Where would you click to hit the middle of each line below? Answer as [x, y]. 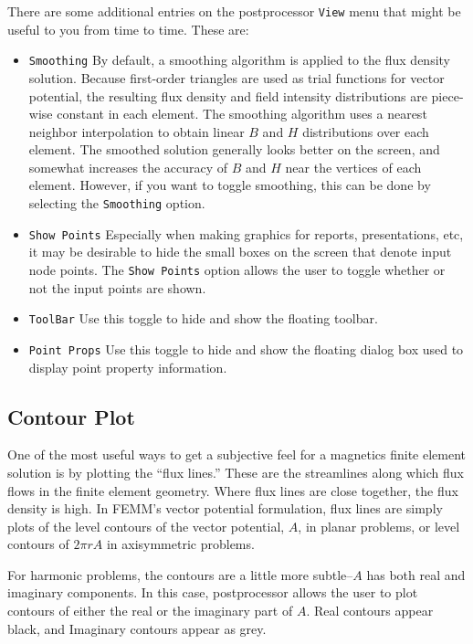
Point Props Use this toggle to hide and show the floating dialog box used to [246, 348]
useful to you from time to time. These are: [128, 29]
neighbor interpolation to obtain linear [137, 131]
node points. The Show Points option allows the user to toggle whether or [237, 269]
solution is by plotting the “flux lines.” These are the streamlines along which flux [236, 472]
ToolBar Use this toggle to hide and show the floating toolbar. [203, 318]
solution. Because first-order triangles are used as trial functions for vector [236, 77]
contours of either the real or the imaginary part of [150, 611]
